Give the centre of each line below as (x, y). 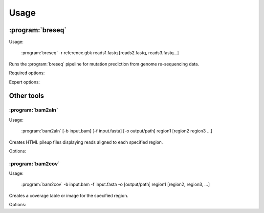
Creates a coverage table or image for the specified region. (69, 195)
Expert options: (24, 82)
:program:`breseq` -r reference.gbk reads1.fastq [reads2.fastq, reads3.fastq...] (100, 53)
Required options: (27, 73)
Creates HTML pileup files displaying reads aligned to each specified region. (86, 142)
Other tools (26, 96)
